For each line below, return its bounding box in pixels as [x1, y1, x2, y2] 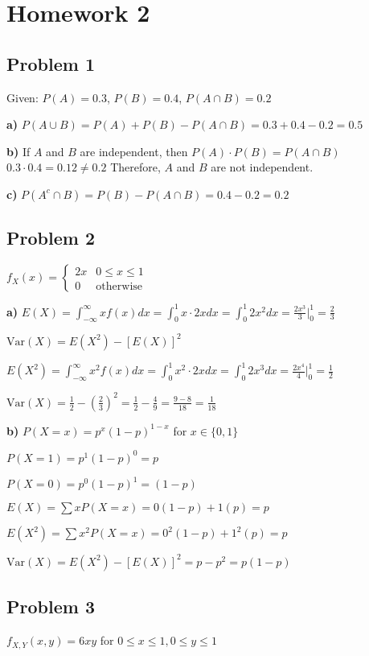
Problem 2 [6, 225, 95, 250]
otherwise [96, 280, 143, 292]
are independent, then [80, 142, 188, 159]
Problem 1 [6, 51, 95, 76]
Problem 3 [6, 594, 95, 619]
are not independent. [211, 159, 314, 175]
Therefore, [110, 159, 161, 175]
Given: [6, 89, 39, 105]
